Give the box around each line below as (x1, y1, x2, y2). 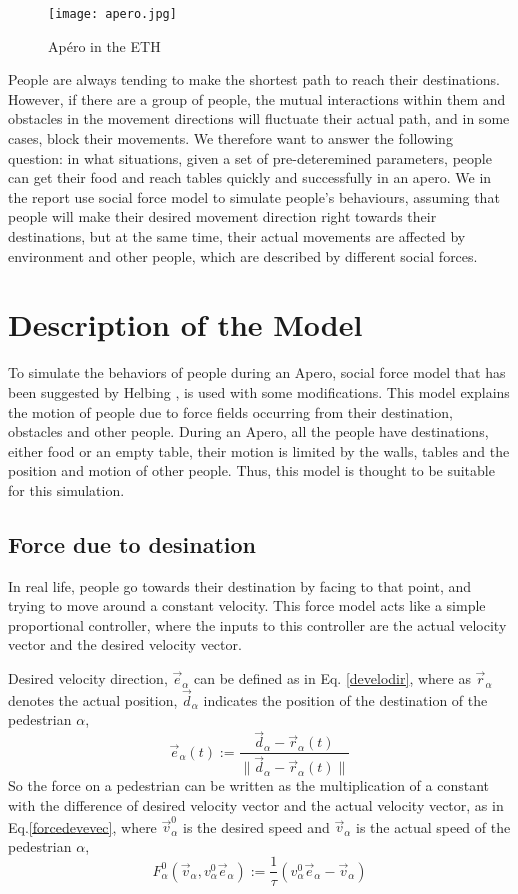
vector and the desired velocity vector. (8, 634, 242, 655)
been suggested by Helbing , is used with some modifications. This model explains (8, 381, 510, 402)
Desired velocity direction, (8, 668, 168, 689)
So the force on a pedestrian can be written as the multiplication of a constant (8, 775, 490, 796)
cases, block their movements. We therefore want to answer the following (8, 128, 453, 149)
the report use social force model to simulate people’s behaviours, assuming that (8, 186, 500, 207)
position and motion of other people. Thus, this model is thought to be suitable (8, 460, 495, 481)
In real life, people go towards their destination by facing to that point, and (8, 575, 472, 596)
